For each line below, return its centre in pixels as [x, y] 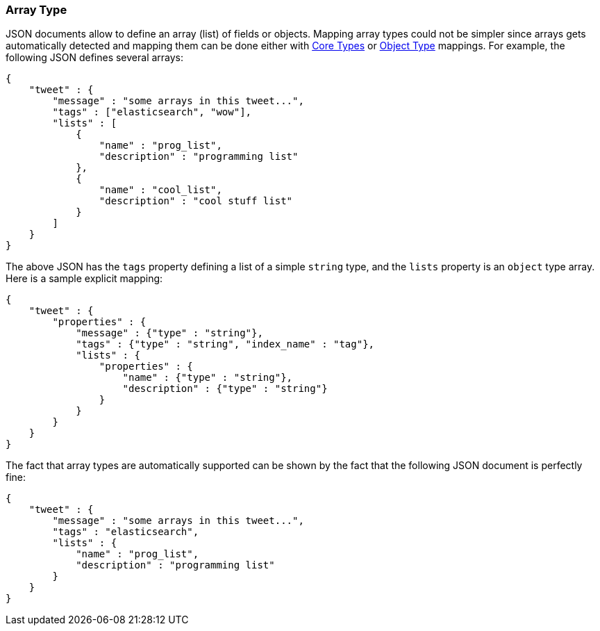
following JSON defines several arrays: [95, 58]
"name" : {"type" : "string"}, [208, 378]
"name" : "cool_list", [160, 190]
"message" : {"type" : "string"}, [169, 333]
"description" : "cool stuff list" [196, 201]
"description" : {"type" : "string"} [225, 389]
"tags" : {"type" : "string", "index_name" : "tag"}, [225, 344]
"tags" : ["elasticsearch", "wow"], [152, 112]
